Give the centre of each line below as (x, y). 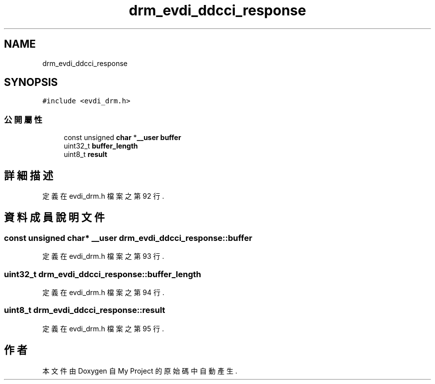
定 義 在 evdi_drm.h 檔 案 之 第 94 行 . (103, 292)
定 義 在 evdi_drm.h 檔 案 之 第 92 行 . (103, 196)
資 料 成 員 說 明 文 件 (54, 218)
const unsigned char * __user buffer (122, 138)
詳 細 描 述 (29, 175)
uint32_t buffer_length (101, 146)
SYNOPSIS (31, 82)
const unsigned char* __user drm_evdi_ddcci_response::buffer (128, 238)
